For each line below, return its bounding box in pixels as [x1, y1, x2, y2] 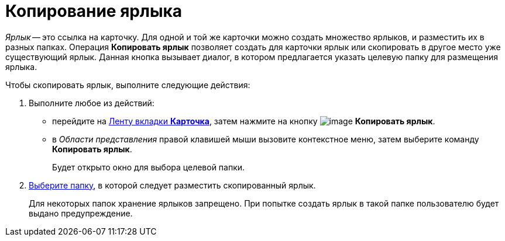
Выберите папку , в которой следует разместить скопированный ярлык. [29, 180, 316, 190]
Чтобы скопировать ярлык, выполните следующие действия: [5, 79, 250, 90]
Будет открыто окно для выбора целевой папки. [52, 162, 245, 172]
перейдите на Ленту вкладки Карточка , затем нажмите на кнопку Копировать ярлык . [52, 116, 435, 126]
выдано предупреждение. [29, 208, 133, 218]
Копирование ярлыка [5, 1, 183, 21]
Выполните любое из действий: [29, 97, 154, 108]
